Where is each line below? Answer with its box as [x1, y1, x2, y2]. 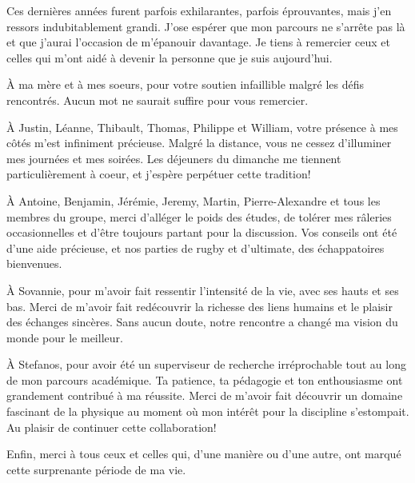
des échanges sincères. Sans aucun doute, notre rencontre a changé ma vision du [6, 313, 398, 330]
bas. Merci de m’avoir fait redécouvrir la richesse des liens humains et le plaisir [6, 297, 393, 314]
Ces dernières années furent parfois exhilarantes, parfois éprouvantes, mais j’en [6, 2, 392, 18]
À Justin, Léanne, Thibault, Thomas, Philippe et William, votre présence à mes [6, 118, 398, 135]
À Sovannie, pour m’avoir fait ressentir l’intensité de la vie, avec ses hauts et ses [6, 281, 399, 298]
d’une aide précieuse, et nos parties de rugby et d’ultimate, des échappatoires [6, 239, 385, 256]
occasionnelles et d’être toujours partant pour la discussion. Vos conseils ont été [6, 224, 397, 241]
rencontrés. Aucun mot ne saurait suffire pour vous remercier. [6, 91, 309, 108]
